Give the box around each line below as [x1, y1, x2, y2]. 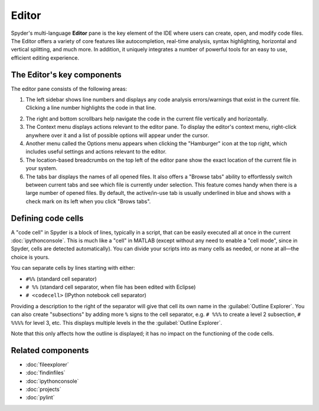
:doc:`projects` [25, 386, 61, 393]
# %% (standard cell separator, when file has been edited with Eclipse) [25, 283, 196, 291]
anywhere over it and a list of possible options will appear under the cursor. [25, 132, 209, 139]
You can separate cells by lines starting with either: [11, 265, 135, 272]
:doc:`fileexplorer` [25, 361, 69, 368]
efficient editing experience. [11, 54, 80, 61]
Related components [11, 345, 89, 355]
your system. [25, 165, 58, 172]
